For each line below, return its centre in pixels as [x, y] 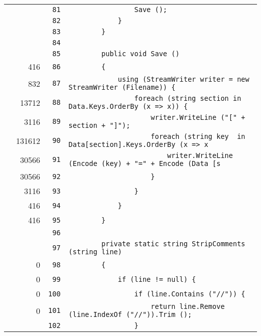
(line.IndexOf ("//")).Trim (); [130, 314]
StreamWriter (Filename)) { [122, 87]
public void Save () [141, 54]
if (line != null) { [157, 279]
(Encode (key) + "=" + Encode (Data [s [145, 163]
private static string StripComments [173, 244]
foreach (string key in [198, 136]
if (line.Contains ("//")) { [190, 294]
